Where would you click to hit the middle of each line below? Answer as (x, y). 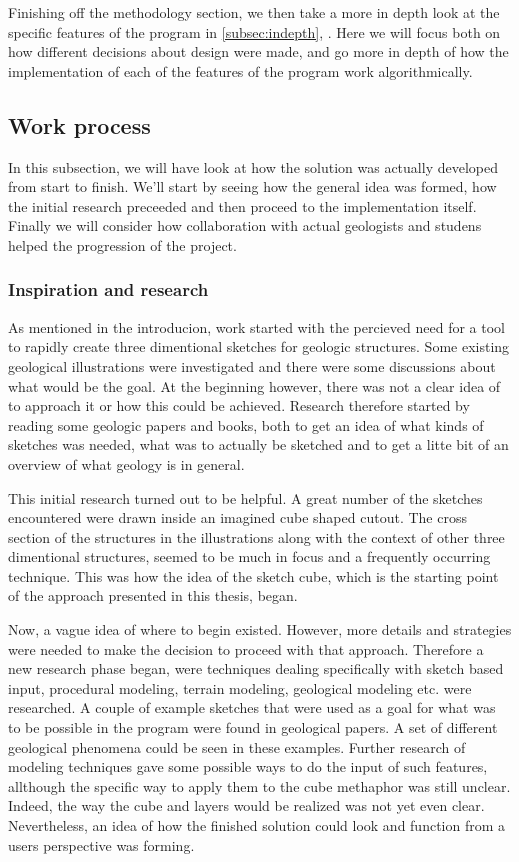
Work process (79, 124)
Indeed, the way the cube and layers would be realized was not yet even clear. (246, 805)
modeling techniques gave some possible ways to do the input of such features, (248, 766)
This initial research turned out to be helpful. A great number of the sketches (245, 497)
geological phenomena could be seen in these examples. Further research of (237, 746)
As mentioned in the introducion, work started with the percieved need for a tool (256, 326)
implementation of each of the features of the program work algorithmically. (240, 70)
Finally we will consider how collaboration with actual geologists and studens (245, 225)
